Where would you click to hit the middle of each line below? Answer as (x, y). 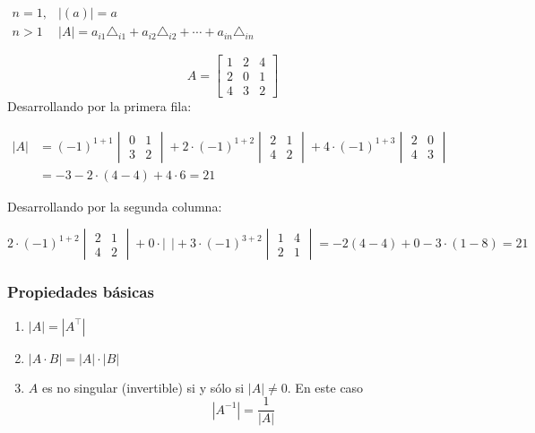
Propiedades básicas (81, 292)
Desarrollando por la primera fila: (99, 106)
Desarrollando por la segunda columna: (115, 206)
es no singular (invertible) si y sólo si (143, 387)
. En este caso (325, 387)
